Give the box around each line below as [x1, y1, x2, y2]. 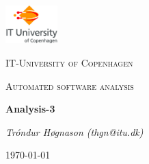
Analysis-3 [5, 102, 55, 116]
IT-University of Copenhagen [5, 56, 133, 70]
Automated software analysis [5, 78, 134, 93]
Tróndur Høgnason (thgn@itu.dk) [5, 124, 144, 139]
